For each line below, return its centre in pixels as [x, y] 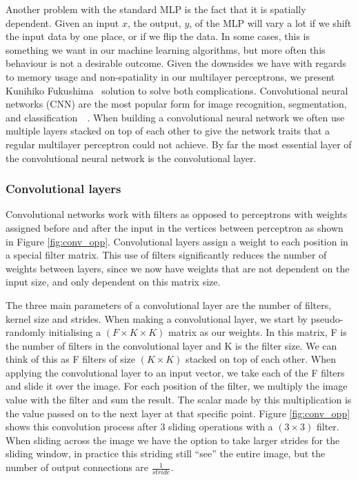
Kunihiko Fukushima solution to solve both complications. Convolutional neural [177, 90]
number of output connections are [77, 467]
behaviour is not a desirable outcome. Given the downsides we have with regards [176, 63]
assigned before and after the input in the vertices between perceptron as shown [175, 227]
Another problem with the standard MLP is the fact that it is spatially [156, 9]
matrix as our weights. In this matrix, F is [257, 332]
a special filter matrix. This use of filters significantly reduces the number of [166, 255]
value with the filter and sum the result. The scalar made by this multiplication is [179, 400]
